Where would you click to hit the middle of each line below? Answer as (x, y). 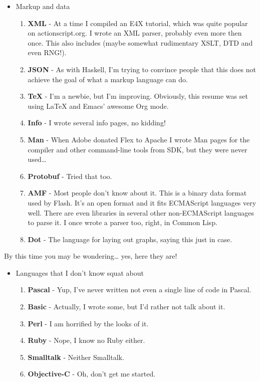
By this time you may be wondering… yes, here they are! (91, 256)
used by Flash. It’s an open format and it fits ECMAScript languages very (142, 202)
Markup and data (43, 6)
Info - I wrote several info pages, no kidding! (97, 123)
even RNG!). (47, 52)
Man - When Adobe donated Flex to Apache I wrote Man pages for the (139, 139)
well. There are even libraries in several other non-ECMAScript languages (141, 212)
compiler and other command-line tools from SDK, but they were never (138, 149)
